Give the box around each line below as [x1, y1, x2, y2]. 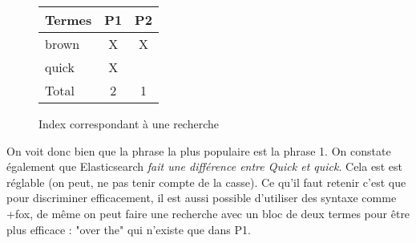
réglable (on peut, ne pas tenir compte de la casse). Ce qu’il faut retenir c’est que [6, 173, 406, 190]
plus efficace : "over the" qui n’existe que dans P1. [6, 221, 251, 237]
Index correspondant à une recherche [38, 115, 220, 132]
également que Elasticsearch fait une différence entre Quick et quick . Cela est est [6, 158, 402, 175]
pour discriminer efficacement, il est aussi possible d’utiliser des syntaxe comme [6, 189, 397, 206]
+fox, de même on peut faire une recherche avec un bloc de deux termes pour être [6, 205, 410, 221]
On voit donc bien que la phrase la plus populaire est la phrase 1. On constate [6, 142, 391, 159]
